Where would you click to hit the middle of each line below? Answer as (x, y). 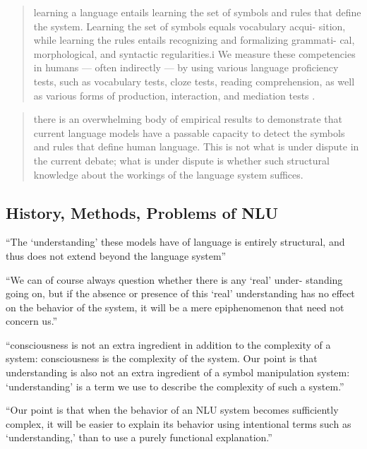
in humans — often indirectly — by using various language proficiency (186, 67)
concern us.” (32, 321)
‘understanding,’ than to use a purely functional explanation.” (139, 437)
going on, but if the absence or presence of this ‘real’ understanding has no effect (180, 293)
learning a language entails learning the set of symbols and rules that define (197, 12)
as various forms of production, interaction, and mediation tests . (174, 95)
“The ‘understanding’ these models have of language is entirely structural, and (175, 242)
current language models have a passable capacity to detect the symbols (189, 132)
